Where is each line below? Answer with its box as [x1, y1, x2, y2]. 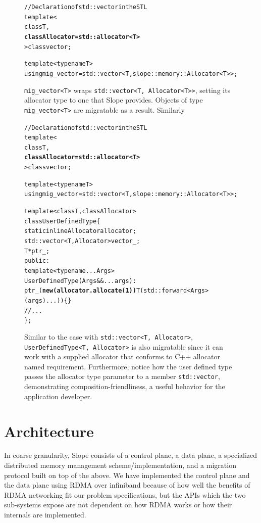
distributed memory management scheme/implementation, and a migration [4, 460, 236, 470]
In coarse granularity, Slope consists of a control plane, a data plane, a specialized [4, 450, 257, 460]
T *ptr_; [24, 247, 50, 255]
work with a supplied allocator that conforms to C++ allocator [24, 351, 221, 362]
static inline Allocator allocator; [24, 227, 136, 235]
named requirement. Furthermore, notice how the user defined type [24, 361, 232, 371]
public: [24, 257, 50, 265]
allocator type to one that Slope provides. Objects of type [24, 94, 203, 105]
